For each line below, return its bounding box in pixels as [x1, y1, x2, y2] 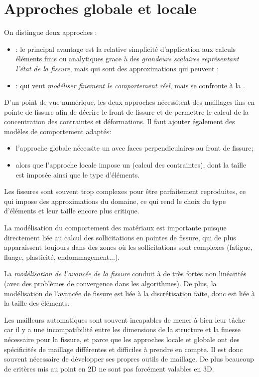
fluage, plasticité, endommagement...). [4, 251, 120, 262]
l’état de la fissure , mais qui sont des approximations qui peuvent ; [15, 63, 219, 73]
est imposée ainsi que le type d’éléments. [15, 169, 140, 180]
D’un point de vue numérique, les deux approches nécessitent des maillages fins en [4, 97, 255, 107]
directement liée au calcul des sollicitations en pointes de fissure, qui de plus [4, 232, 236, 242]
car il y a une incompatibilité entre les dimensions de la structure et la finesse [4, 324, 241, 335]
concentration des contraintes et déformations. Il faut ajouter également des [4, 116, 235, 127]
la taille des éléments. [4, 298, 70, 308]
